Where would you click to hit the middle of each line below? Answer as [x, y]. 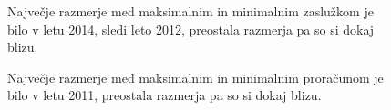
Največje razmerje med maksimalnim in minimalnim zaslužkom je [190, 11]
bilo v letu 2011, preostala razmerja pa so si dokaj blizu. [165, 95]
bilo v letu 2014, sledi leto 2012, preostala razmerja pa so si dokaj [191, 29]
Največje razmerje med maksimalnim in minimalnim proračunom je [195, 77]
